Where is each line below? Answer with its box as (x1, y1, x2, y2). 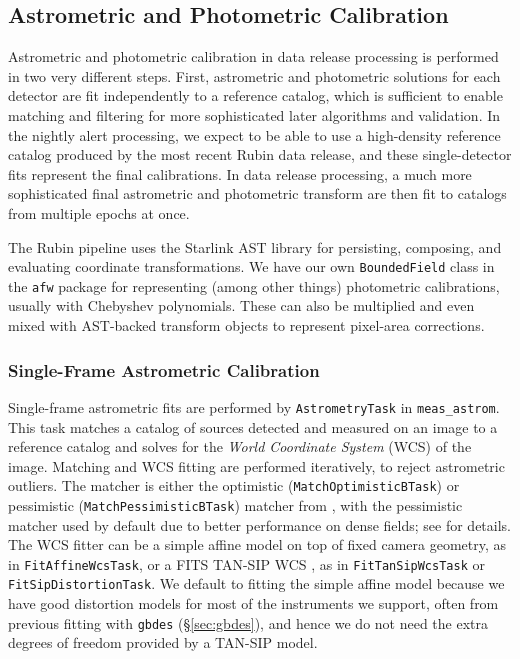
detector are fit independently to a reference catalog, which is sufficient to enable (8, 85, 503, 106)
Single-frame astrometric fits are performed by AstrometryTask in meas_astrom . (8, 396, 500, 417)
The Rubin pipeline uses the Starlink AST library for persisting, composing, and (8, 236, 502, 257)
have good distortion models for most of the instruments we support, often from (8, 593, 499, 614)
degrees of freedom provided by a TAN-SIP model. (8, 632, 318, 653)
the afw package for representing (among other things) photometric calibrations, (8, 275, 500, 296)
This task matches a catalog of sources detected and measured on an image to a (8, 416, 498, 437)
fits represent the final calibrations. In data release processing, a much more (8, 163, 472, 184)
